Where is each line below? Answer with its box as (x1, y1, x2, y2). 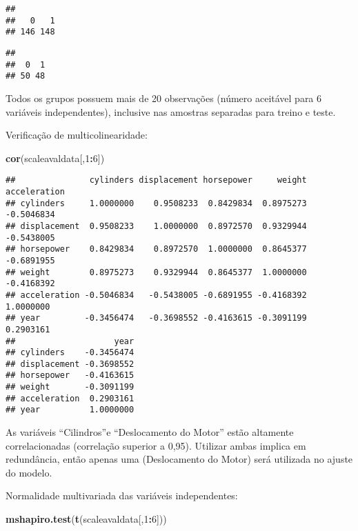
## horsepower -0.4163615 (6, 370, 135, 381)
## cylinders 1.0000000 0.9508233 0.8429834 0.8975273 (6, 198, 307, 208)
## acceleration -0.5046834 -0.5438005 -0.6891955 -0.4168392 (6, 290, 307, 300)
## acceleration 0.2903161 (6, 393, 135, 403)
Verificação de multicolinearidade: (6, 128, 148, 142)
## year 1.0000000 (6, 405, 135, 415)
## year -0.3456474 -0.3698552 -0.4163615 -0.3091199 (6, 313, 307, 323)
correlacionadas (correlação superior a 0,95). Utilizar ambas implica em (6, 438, 306, 452)
